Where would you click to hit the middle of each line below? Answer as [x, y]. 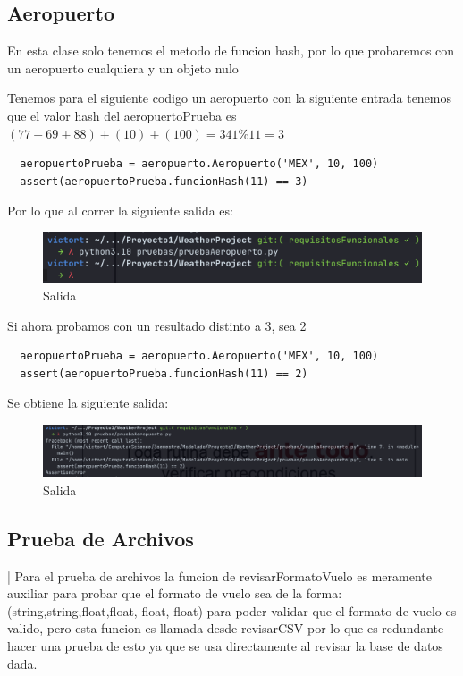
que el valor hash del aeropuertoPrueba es [122, 115]
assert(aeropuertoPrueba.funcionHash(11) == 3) [164, 181]
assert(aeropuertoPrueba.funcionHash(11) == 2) [164, 373]
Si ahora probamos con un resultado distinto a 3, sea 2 [157, 325]
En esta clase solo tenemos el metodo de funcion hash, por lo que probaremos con [231, 51]
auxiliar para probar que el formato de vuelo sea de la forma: [175, 593]
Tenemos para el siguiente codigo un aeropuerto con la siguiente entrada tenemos [230, 98]
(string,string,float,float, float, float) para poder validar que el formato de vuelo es [232, 610]
